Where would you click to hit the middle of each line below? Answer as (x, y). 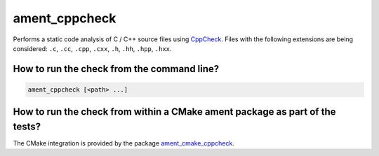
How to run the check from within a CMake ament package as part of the (174, 112)
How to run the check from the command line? (116, 69)
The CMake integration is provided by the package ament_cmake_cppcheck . (124, 143)
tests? (27, 126)
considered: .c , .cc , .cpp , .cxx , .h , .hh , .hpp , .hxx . (92, 48)
